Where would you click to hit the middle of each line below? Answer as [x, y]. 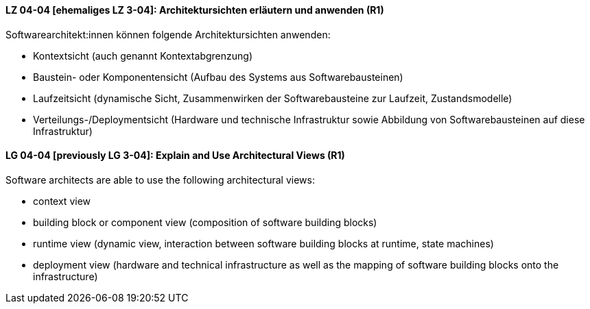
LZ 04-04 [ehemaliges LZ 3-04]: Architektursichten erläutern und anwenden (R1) [195, 10]
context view [62, 201]
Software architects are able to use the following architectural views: [160, 180]
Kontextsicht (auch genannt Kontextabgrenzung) [143, 55]
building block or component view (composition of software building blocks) [205, 222]
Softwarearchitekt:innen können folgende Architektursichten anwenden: [168, 34]
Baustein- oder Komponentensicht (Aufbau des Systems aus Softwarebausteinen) [218, 77]
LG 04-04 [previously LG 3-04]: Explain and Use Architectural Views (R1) [175, 156]
